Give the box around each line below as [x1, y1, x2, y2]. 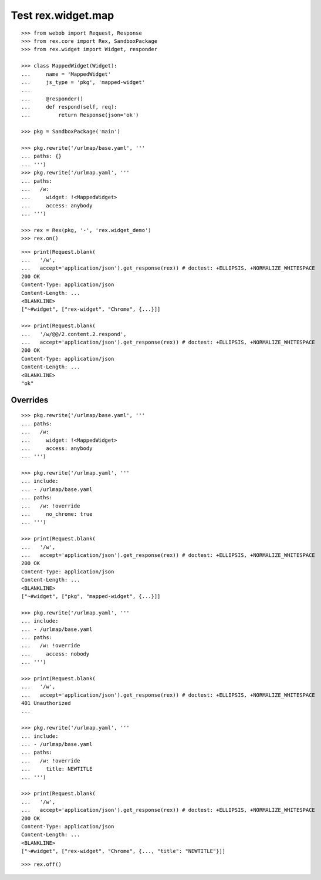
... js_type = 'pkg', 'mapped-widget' [21, 79, 146, 85]
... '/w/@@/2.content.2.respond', [21, 331, 127, 337]
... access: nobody [21, 650, 90, 657]
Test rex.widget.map [11, 9, 114, 22]
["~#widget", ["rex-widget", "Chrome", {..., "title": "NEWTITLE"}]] [21, 848, 226, 855]
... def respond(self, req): [21, 103, 117, 110]
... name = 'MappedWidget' [21, 70, 111, 78]
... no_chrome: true [21, 511, 93, 518]
